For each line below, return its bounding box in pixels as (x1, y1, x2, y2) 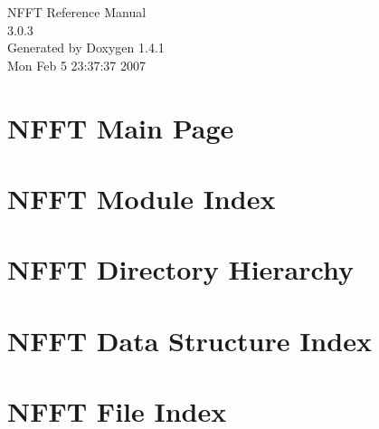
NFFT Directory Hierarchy (7, 251, 354, 288)
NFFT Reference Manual (7, 3, 147, 21)
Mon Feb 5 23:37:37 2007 (7, 55, 147, 74)
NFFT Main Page (7, 109, 234, 146)
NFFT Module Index (7, 179, 276, 216)
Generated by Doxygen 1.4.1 (7, 38, 165, 57)
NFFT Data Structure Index (7, 321, 372, 358)
